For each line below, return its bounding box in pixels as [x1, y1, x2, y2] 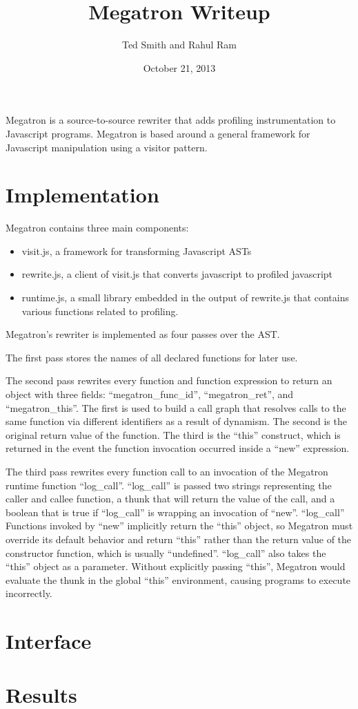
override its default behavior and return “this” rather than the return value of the [6, 531, 352, 546]
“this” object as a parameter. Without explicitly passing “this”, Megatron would [6, 559, 346, 574]
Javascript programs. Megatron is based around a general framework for [6, 126, 310, 140]
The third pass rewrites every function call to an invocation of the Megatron [6, 464, 328, 478]
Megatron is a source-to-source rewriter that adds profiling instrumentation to [6, 113, 336, 127]
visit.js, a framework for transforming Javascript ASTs [21, 243, 252, 258]
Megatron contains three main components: [6, 220, 189, 235]
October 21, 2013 [143, 60, 216, 75]
